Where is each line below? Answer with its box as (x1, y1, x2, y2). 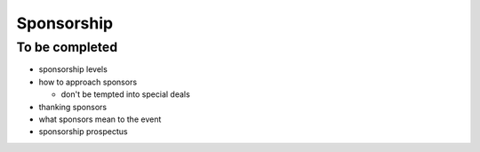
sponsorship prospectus (38, 126, 128, 137)
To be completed (16, 39, 118, 55)
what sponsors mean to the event (38, 114, 162, 124)
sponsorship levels (38, 64, 108, 75)
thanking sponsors (38, 101, 107, 112)
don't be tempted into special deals (60, 89, 190, 100)
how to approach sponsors (38, 76, 138, 87)
